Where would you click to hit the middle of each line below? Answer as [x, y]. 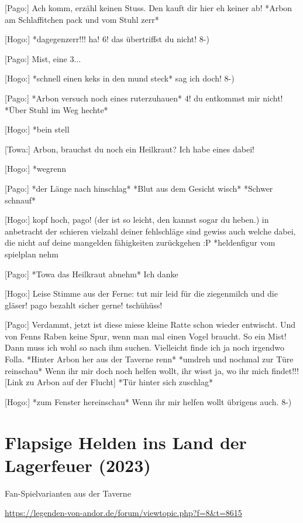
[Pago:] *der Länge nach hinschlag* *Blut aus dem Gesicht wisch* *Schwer [139, 188]
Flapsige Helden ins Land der [126, 442]
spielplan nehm [32, 254]
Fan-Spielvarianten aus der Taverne [68, 493]
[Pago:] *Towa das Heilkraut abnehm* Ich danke [92, 274]
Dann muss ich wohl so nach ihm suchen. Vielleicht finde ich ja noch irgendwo [145, 347]
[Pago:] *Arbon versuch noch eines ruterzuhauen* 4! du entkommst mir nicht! [144, 98]
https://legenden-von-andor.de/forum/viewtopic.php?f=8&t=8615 [123, 513]
